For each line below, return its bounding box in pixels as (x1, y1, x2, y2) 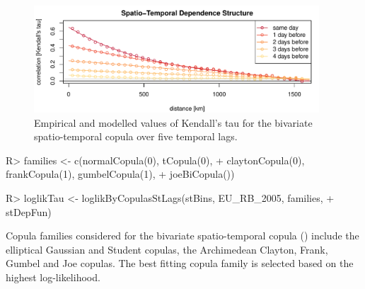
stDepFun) (6, 204, 52, 219)
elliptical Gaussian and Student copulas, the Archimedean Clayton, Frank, (6, 242, 328, 256)
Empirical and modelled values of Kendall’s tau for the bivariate (34, 115, 313, 130)
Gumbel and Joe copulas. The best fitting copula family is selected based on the (6, 256, 354, 271)
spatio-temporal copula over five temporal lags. (34, 129, 238, 144)
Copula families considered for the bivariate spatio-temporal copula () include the (6, 228, 359, 243)
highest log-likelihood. (6, 269, 100, 284)
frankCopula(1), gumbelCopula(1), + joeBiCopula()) (6, 166, 235, 181)
